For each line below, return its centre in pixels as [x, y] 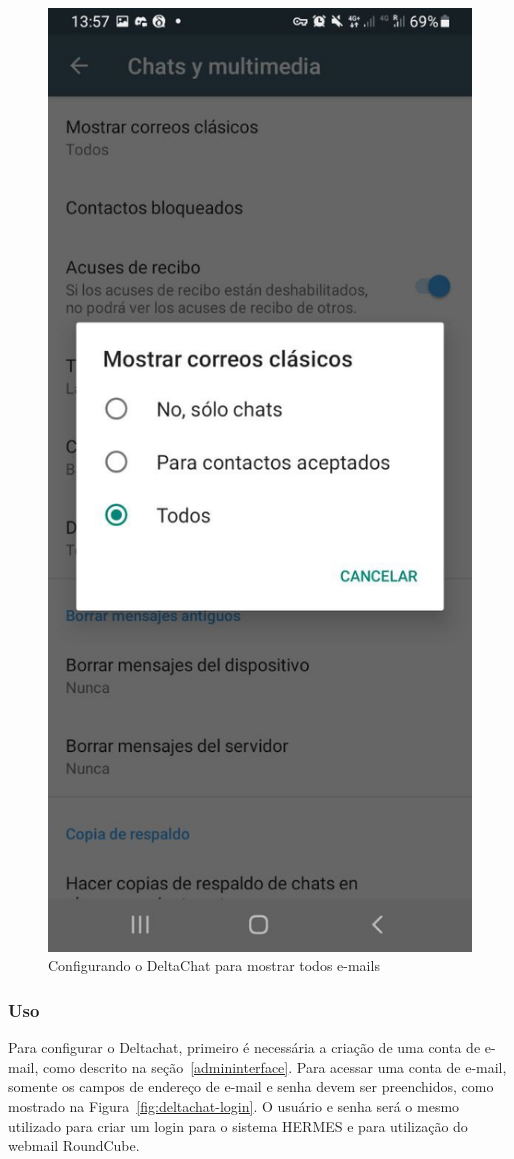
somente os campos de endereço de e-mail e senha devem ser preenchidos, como [251, 1086]
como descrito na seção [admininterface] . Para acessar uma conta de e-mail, [274, 1066]
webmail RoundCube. [74, 1145]
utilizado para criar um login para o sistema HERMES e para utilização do [238, 1125]
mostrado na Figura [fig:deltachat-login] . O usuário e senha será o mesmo [234, 1106]
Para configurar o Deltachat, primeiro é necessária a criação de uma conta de [244, 1047]
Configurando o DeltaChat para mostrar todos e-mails [214, 965]
